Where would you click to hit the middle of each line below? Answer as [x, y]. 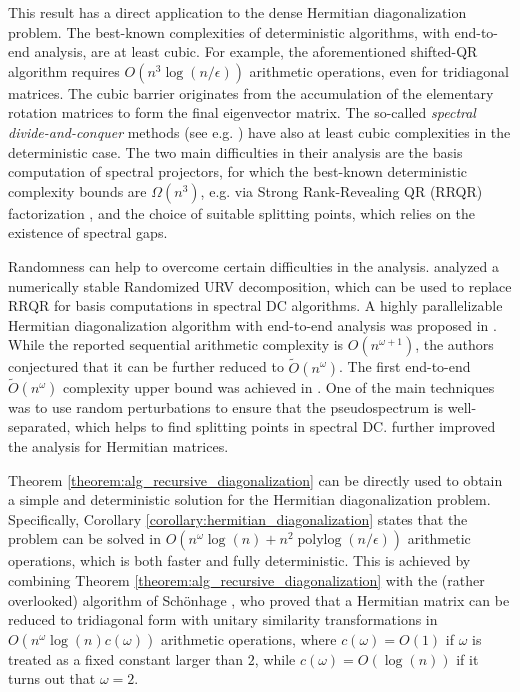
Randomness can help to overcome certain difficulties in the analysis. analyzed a [254, 265]
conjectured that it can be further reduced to [146, 366]
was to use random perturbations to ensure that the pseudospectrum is [226, 406]
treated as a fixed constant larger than [126, 658]
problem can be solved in [84, 538]
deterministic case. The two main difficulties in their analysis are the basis [235, 151]
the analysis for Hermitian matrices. [118, 445]
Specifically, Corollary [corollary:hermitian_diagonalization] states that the [238, 518]
